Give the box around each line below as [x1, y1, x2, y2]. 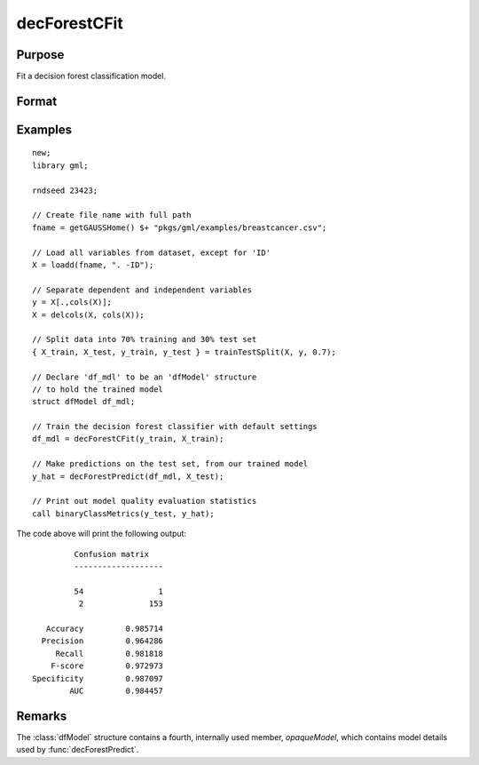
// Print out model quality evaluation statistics [32, 496, 257, 506]
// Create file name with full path [32, 210, 192, 220]
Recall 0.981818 [55, 649, 164, 658]
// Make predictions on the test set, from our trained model [32, 458, 309, 469]
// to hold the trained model [32, 384, 164, 394]
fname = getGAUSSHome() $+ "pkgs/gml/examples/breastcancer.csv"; [32, 222, 327, 233]
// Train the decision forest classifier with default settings [32, 422, 318, 432]
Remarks [16, 708, 67, 723]
